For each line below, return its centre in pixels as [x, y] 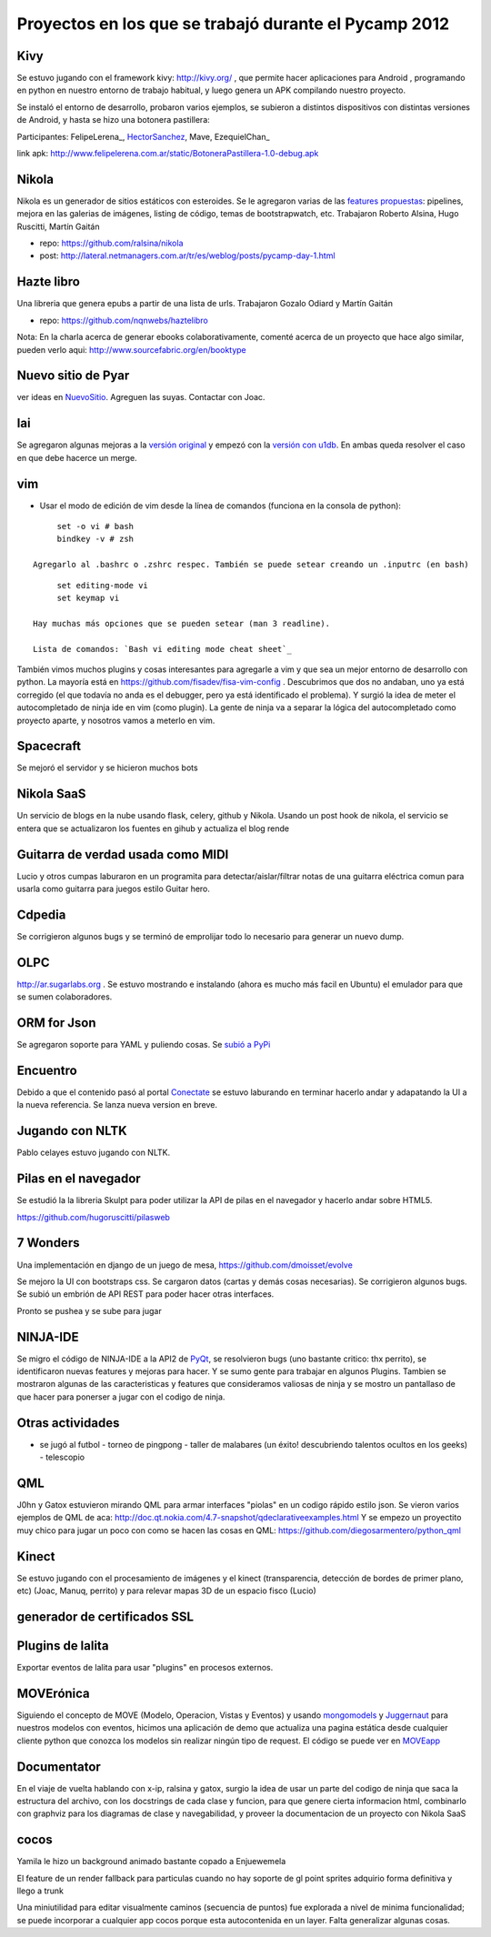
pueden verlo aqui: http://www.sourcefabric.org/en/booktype [132, 349]
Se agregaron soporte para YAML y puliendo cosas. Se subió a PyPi [144, 1045]
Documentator [59, 1766]
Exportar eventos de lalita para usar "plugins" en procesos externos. [145, 1667]
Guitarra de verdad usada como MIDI [123, 854]
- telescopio [62, 1457]
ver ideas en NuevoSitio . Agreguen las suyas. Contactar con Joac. [141, 397]
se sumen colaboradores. [65, 997]
